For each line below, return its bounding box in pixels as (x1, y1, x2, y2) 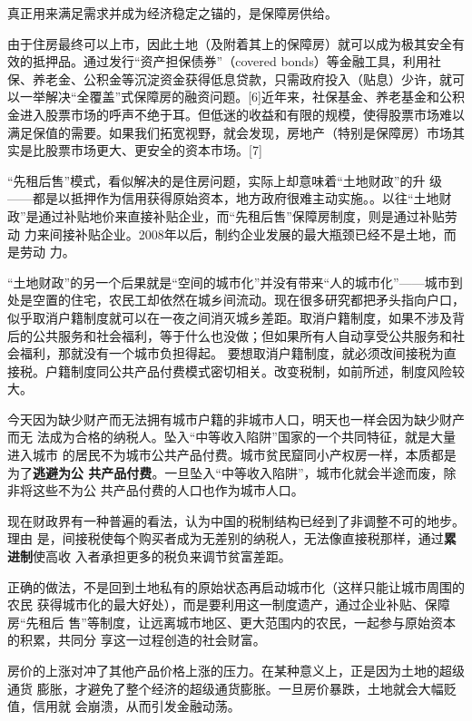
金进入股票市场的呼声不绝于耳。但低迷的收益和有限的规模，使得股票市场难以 (7, 104, 465, 123)
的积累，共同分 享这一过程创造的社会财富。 (7, 630, 266, 649)
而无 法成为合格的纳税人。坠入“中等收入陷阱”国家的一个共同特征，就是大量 (7, 427, 456, 446)
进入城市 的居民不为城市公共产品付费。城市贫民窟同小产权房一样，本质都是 (7, 445, 457, 464)
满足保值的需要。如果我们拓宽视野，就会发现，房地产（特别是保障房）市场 (7, 122, 452, 141)
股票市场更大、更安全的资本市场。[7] (44, 141, 262, 160)
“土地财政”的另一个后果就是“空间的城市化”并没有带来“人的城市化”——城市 (7, 272, 450, 291)
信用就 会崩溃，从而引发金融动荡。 (32, 697, 241, 716)
